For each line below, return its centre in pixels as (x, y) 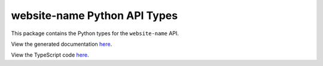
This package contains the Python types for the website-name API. (95, 33)
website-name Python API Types (95, 15)
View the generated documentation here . (62, 44)
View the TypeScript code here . (50, 55)
